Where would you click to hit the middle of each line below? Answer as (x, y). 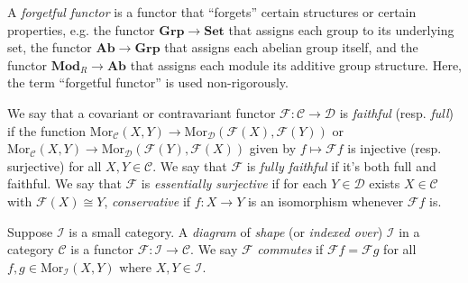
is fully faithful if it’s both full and (341, 165)
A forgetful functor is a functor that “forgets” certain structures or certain (212, 12)
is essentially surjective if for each (234, 183)
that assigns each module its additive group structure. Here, (296, 64)
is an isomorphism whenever (326, 201)
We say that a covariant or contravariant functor (142, 112)
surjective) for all (55, 165)
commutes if (290, 249)
